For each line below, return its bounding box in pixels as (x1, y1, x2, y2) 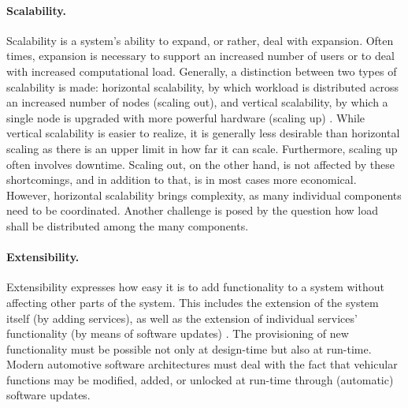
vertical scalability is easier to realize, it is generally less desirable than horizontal (6, 125, 400, 141)
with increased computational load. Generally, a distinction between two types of (6, 62, 397, 79)
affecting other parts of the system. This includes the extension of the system (6, 294, 379, 310)
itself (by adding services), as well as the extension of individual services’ (6, 309, 358, 326)
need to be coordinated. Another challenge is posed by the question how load (6, 202, 379, 219)
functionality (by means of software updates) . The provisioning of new (6, 325, 349, 342)
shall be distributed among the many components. (6, 217, 249, 234)
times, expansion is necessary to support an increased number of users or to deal (6, 47, 395, 64)
